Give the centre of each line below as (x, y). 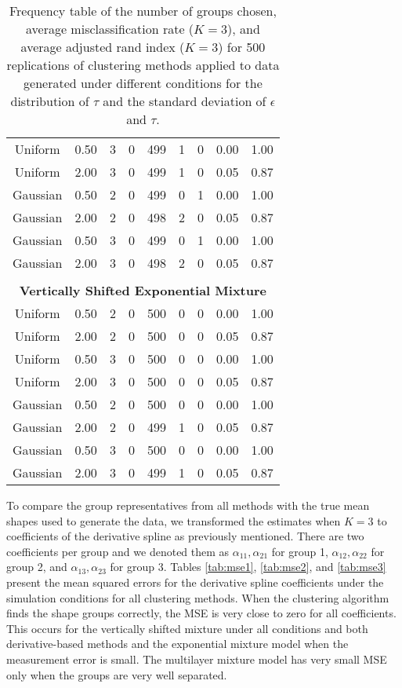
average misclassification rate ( (110, 29)
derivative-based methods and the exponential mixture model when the (177, 644)
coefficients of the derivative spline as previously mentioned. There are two (185, 536)
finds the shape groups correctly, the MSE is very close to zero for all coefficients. (201, 613)
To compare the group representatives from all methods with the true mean (188, 505)
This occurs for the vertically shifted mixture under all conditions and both (187, 628)
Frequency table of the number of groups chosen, (143, 11)
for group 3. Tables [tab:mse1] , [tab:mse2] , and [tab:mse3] (248, 567)
